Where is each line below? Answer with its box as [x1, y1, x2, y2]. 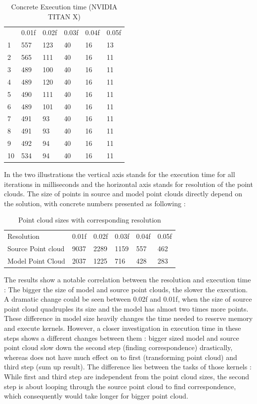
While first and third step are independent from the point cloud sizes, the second [4, 371, 250, 381]
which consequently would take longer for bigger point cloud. [4, 391, 188, 401]
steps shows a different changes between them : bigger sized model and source [4, 332, 239, 343]
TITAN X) [48, 11, 81, 21]
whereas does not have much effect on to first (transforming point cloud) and [4, 352, 237, 362]
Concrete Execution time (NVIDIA [11, 1, 118, 11]
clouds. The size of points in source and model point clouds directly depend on [4, 188, 242, 199]
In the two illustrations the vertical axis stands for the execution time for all [4, 169, 235, 179]
